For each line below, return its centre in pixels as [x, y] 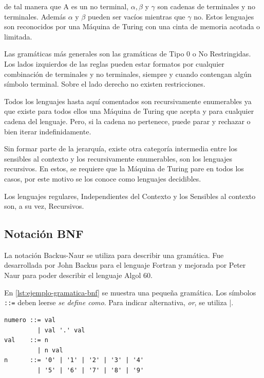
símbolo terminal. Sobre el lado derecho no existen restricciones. [105, 84]
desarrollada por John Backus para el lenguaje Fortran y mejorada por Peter [125, 265]
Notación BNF [44, 234]
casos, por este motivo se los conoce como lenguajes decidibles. [103, 178]
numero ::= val [30, 320]
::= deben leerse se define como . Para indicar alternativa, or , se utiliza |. [119, 302]
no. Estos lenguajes [224, 16]
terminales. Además [35, 16]
